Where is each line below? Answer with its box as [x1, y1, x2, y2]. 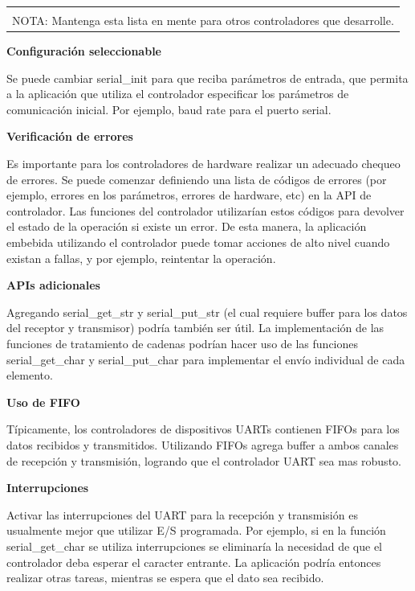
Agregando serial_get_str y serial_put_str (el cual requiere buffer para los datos [6, 303, 408, 320]
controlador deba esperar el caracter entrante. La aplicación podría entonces [6, 553, 381, 570]
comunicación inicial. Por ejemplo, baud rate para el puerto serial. [6, 101, 332, 117]
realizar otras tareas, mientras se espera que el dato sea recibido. [6, 569, 324, 586]
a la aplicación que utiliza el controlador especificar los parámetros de [6, 85, 349, 102]
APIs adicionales [6, 277, 100, 293]
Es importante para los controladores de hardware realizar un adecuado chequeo [6, 155, 401, 172]
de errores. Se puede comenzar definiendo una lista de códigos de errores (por [6, 170, 387, 187]
